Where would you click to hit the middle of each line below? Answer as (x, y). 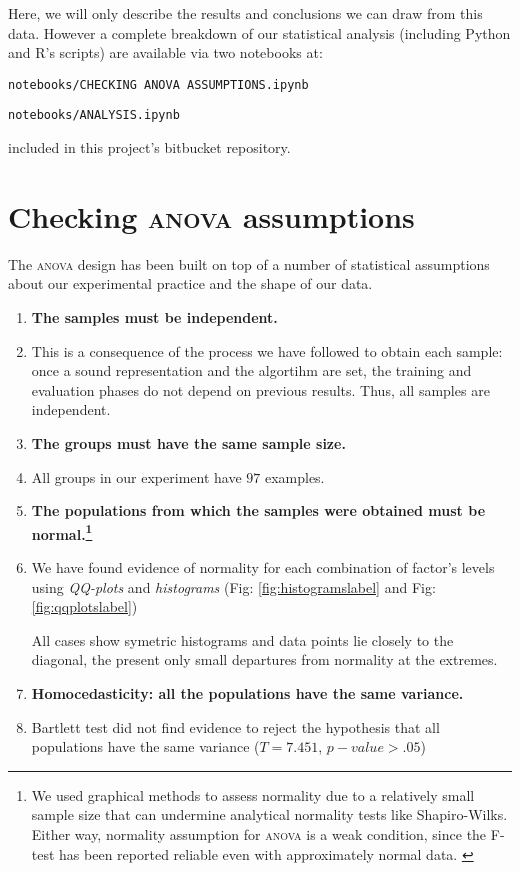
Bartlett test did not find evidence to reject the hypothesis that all (235, 726)
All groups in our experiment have (136, 476)
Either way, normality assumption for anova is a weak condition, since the (259, 833)
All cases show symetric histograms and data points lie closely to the (242, 639)
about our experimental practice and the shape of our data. (190, 283)
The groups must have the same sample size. (188, 442)
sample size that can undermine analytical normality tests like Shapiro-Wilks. (269, 814)
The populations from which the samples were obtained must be (258, 510)
